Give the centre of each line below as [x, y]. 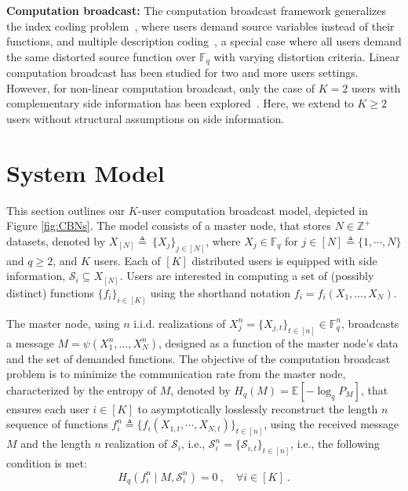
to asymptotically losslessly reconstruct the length [258, 408]
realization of [136, 444]
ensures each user [48, 408]
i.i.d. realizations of [180, 323]
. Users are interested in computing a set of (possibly [247, 276]
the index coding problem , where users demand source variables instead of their [200, 25]
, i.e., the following [335, 444]
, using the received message [331, 424]
